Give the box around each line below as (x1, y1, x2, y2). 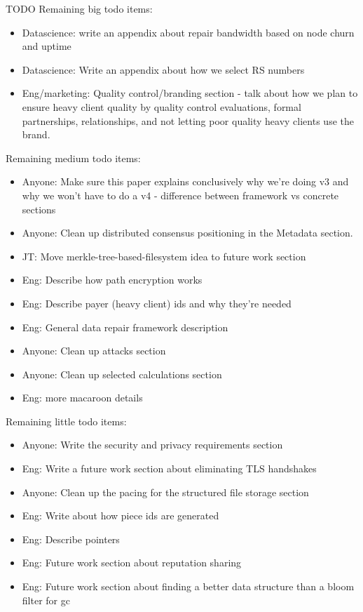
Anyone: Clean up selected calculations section (22, 366, 222, 381)
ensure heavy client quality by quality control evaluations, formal (22, 99, 301, 114)
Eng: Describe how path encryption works (22, 272, 203, 287)
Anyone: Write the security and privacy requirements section (22, 437, 283, 452)
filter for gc (22, 592, 70, 607)
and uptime (22, 39, 71, 53)
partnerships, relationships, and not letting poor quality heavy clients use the (22, 113, 354, 128)
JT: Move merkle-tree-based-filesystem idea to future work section (22, 248, 306, 263)
